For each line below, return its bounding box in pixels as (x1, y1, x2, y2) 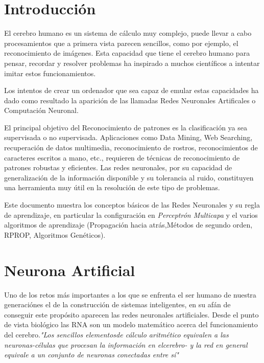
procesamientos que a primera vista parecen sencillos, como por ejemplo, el (4, 37, 238, 48)
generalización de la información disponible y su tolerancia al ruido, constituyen (4, 172, 254, 183)
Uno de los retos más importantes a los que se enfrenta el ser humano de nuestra (4, 289, 256, 300)
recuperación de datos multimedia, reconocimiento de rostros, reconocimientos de (4, 142, 258, 153)
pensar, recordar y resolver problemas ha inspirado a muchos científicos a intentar (4, 57, 260, 68)
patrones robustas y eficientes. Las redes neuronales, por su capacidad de (4, 162, 232, 173)
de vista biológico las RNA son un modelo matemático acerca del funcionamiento (4, 319, 258, 330)
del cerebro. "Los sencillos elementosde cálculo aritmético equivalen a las (4, 329, 229, 339)
